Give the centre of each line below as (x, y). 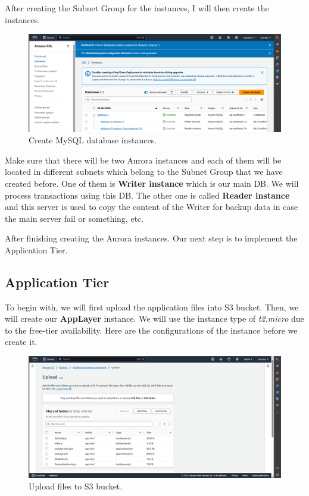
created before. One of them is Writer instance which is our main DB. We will (152, 183)
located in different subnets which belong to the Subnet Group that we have (144, 172)
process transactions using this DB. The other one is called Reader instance (147, 195)
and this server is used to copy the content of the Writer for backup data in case (152, 207)
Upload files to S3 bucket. (76, 486)
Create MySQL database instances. (93, 140)
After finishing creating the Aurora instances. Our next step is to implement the (151, 238)
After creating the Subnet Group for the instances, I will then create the (137, 8)
